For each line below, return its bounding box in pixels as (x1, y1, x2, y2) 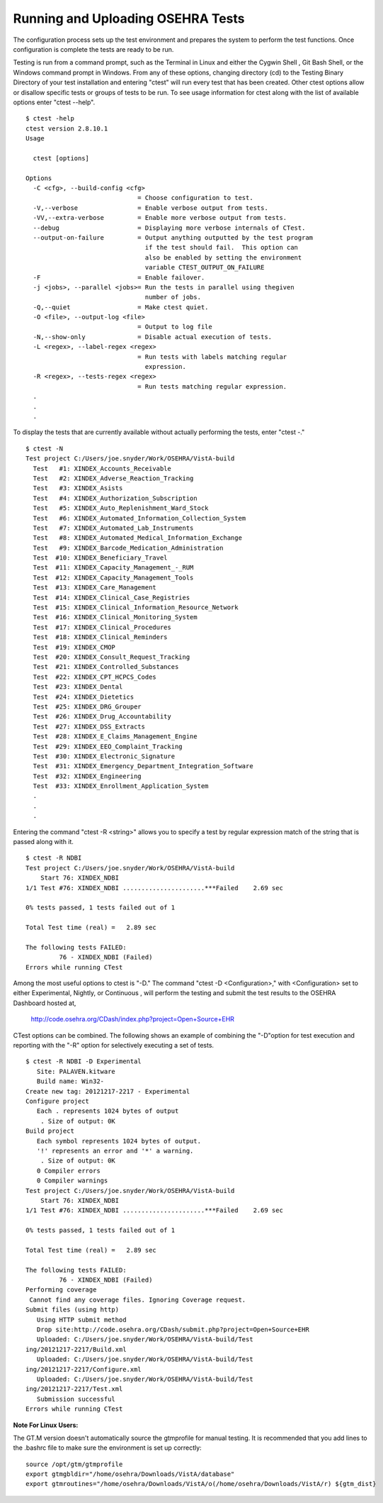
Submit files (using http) (25, 1306, 120, 1314)
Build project (25, 1127, 74, 1135)
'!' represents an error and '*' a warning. (36, 1146, 194, 1155)
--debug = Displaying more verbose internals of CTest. (33, 223, 306, 232)
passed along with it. (13, 838, 74, 846)
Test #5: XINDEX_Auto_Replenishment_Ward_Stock (33, 504, 209, 512)
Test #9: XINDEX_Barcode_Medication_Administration (33, 543, 224, 552)
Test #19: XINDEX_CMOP (33, 643, 116, 651)
